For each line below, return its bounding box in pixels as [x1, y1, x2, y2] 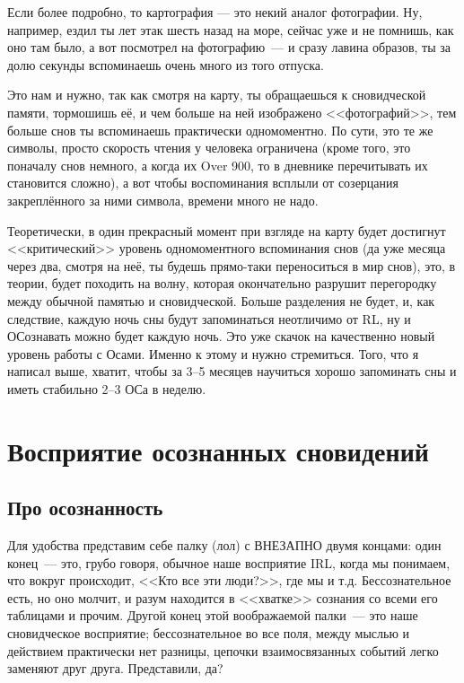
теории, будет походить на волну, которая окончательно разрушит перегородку [7, 274, 437, 293]
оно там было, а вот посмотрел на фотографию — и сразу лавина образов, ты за [7, 38, 451, 57]
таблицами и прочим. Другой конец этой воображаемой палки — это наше [7, 606, 418, 625]
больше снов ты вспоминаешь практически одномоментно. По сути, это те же [7, 120, 433, 139]
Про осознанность [7, 494, 163, 521]
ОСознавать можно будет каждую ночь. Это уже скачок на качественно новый [7, 327, 435, 346]
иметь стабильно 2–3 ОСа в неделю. [7, 379, 206, 398]
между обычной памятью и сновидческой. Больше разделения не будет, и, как [7, 291, 435, 310]
